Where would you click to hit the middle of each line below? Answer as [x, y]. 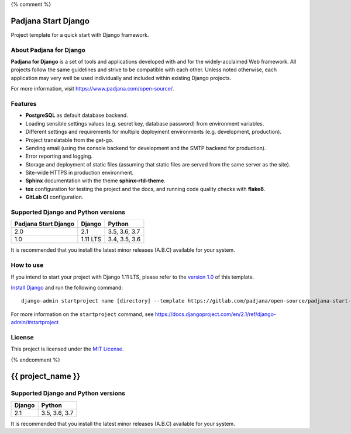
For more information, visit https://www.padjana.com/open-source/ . [92, 89]
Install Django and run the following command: [67, 287]
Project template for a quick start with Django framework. [80, 34]
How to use [27, 265]
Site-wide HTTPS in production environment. [80, 173]
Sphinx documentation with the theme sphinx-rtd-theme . [96, 180]
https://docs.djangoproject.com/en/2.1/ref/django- [216, 314]
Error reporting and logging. [59, 156]
